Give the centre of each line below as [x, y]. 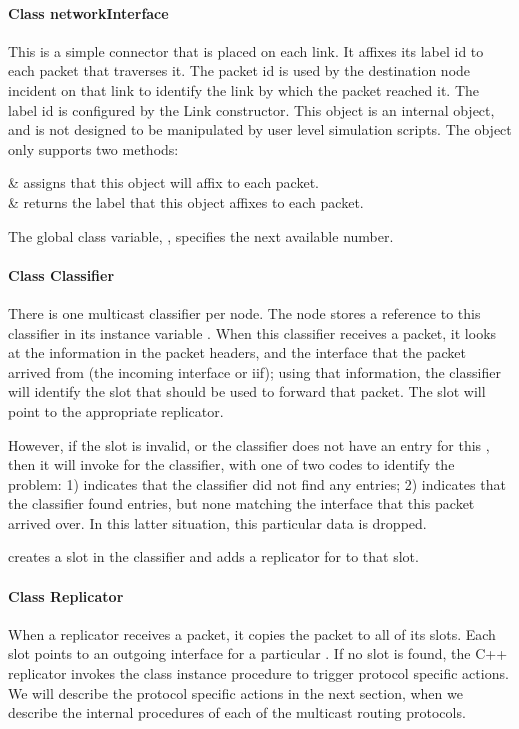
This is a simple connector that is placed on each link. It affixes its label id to [246, 50]
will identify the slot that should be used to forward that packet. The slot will [247, 391]
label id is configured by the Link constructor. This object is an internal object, [251, 109]
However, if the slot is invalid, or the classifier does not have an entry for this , [249, 444]
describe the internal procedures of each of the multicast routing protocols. [237, 712]
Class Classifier [61, 274]
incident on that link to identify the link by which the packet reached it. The [244, 89]
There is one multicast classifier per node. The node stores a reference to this [244, 312]
